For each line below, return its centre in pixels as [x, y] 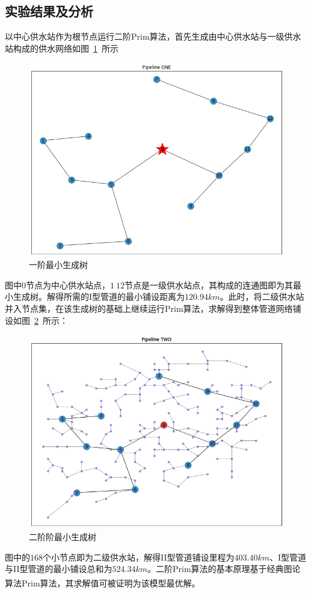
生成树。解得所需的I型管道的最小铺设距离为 [99, 296]
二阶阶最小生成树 [63, 536]
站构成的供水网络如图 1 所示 [62, 48]
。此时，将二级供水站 [262, 296]
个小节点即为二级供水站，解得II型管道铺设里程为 [139, 557]
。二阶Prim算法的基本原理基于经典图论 [224, 569]
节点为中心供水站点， [68, 284]
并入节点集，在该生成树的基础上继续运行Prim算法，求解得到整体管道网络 [149, 308]
